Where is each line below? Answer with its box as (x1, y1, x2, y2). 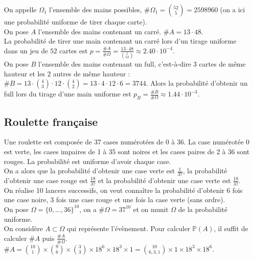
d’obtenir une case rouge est (4, 175, 88, 185)
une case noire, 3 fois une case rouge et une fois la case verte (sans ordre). (4, 194, 225, 205)
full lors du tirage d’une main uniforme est (4, 89, 132, 99)
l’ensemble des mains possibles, (49, 4, 142, 14)
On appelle (4, 4, 37, 14)
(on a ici (220, 4, 245, 14)
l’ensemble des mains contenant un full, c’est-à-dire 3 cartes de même (38, 59, 246, 69)
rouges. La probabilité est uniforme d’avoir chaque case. (4, 156, 171, 166)
